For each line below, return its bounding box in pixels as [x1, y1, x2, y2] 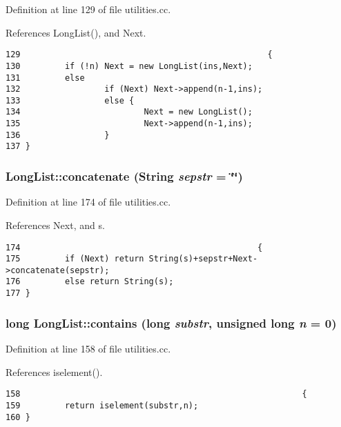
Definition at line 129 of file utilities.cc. [6, 2, 171, 16]
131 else [6, 72, 85, 83]
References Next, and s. [6, 217, 105, 232]
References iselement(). [6, 364, 103, 379]
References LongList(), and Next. [6, 25, 146, 39]
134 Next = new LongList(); [6, 107, 253, 117]
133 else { [6, 95, 135, 106]
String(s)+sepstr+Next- [148, 254, 258, 264]
